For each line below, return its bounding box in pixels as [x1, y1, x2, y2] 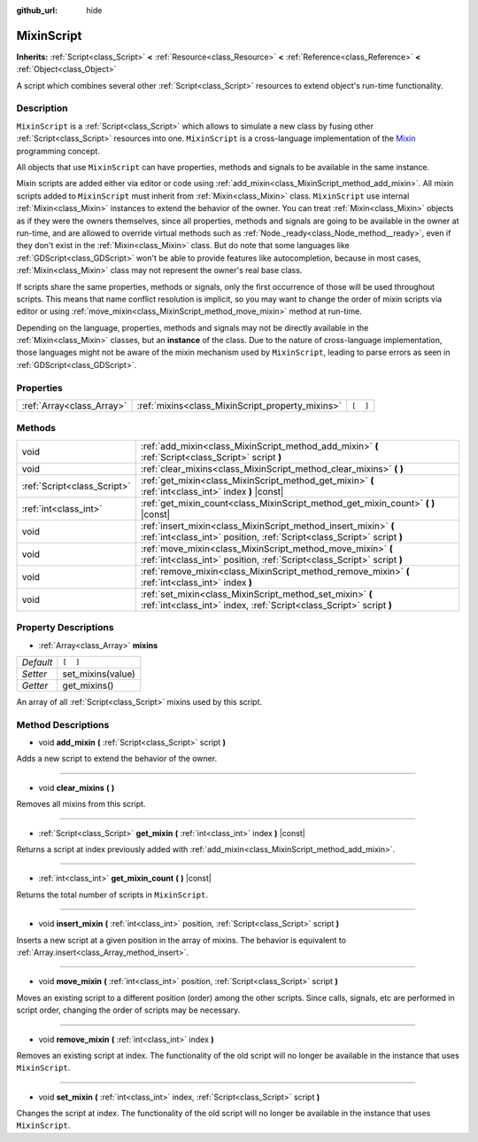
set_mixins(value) [62, 668, 136, 680]
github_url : [16, 5, 58, 15]
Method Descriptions [16, 718, 110, 731]
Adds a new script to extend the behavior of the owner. [16, 754, 218, 764]
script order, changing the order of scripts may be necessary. [16, 1005, 241, 1015]
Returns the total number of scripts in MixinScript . [16, 889, 208, 900]
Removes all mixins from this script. [16, 799, 146, 810]
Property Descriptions [16, 622, 114, 634]
